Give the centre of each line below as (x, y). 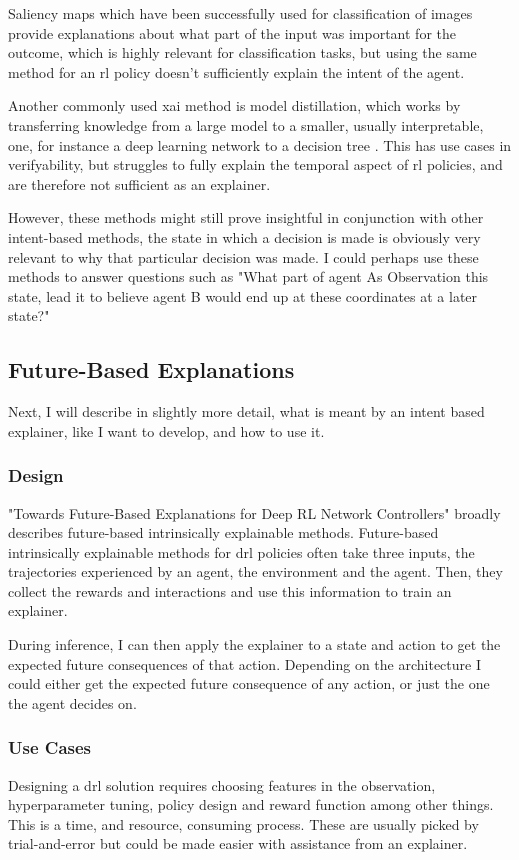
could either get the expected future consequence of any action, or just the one (249, 683)
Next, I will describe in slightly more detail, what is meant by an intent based (246, 411)
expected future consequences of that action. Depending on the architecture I (244, 663)
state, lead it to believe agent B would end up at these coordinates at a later (243, 295)
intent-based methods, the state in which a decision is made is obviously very (244, 236)
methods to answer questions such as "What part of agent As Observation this (248, 276)
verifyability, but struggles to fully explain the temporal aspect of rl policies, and (255, 164)
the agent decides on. (72, 702)
